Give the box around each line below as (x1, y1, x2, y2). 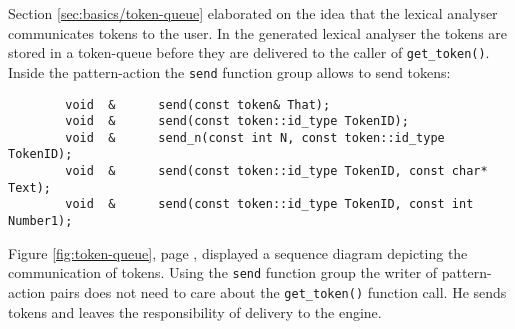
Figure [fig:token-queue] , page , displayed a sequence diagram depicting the (8, 242, 468, 263)
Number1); (8, 214, 73, 229)
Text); (8, 180, 51, 195)
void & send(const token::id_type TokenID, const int (65, 197, 474, 212)
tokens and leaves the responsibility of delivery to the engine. (8, 301, 382, 322)
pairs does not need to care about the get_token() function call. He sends (49, 282, 507, 302)
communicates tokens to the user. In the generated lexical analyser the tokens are (8, 22, 508, 43)
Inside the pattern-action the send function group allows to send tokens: (8, 61, 451, 82)
